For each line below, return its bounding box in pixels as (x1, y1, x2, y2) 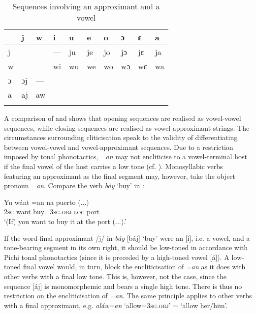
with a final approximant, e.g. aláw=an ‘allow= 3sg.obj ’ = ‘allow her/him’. (4, 300, 228, 310)
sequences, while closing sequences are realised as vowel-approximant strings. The (4, 122, 250, 133)
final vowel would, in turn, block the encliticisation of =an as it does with (23, 261, 246, 272)
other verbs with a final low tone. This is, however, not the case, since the (4, 271, 226, 281)
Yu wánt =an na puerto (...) (4, 197, 89, 207)
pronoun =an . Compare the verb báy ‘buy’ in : (4, 180, 144, 191)
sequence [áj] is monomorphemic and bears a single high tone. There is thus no (4, 281, 242, 291)
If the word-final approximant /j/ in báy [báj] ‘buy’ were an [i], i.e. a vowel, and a (4, 232, 250, 243)
